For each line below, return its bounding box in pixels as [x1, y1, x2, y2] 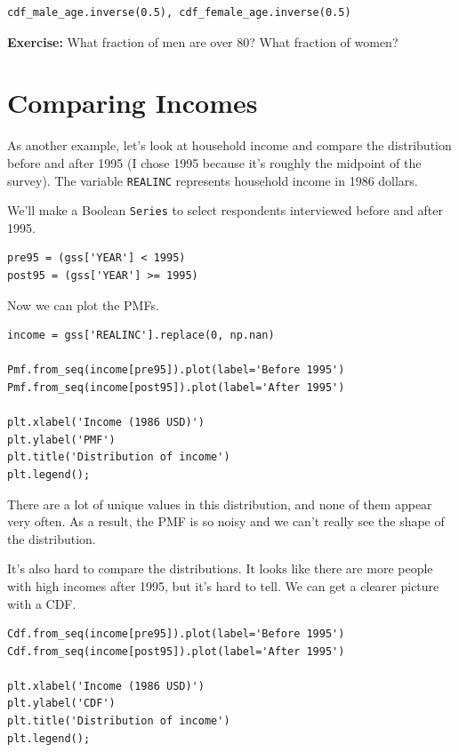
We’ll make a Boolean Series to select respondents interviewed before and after [7, 201, 443, 220]
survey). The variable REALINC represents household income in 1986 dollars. [7, 171, 418, 189]
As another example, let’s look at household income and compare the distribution [7, 136, 452, 155]
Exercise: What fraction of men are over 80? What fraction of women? [7, 32, 399, 51]
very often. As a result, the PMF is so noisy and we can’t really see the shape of [7, 512, 445, 531]
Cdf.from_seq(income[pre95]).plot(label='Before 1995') [7, 628, 345, 641]
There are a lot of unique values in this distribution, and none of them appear [7, 494, 432, 513]
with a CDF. [7, 594, 76, 612]
